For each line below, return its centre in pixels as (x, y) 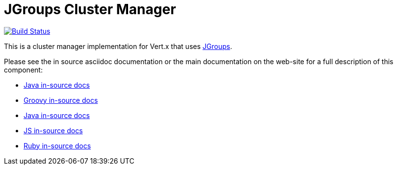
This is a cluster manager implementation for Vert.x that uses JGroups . (118, 46)
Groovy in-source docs (61, 100)
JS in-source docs (53, 130)
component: (23, 70)
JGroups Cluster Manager (90, 9)
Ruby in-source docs (57, 145)
